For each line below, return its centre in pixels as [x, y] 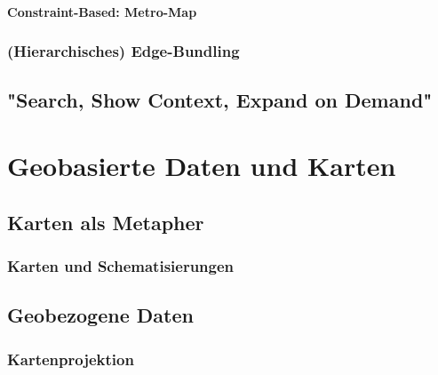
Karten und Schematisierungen [121, 265]
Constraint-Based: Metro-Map [102, 11]
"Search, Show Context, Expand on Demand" [220, 100]
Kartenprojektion [71, 359]
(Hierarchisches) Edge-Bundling [123, 51]
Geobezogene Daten [100, 315]
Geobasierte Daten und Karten [202, 165]
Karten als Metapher [106, 222]
